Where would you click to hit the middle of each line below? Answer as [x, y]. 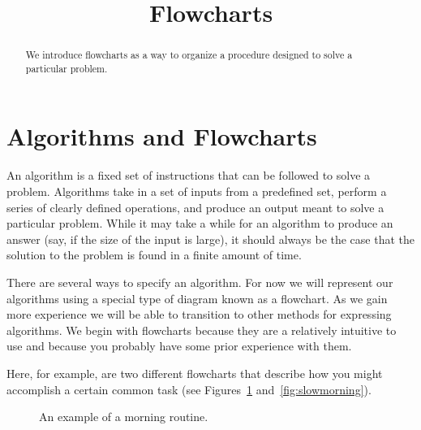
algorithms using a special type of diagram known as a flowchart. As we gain [197, 298]
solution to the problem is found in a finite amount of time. [154, 255]
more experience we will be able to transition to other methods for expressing [199, 314]
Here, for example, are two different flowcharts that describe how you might [195, 373]
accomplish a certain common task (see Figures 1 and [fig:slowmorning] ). [189, 389]
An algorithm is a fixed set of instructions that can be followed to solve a [189, 175]
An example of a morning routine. [124, 417]
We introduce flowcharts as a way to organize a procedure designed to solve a [189, 55]
